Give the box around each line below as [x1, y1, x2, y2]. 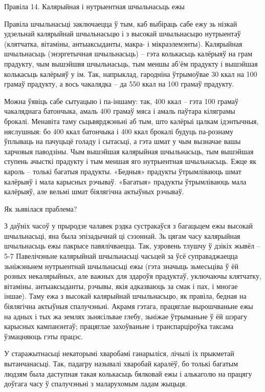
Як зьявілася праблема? [4, 203, 77, 214]
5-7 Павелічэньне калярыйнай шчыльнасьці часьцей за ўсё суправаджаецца [4, 251, 238, 261]
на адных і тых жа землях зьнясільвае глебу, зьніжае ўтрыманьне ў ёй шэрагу [4, 311, 248, 321]
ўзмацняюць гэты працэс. [4, 331, 83, 341]
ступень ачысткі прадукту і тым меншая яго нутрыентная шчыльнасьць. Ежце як [4, 156, 256, 167]
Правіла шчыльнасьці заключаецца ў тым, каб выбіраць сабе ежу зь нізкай [4, 18, 237, 29]
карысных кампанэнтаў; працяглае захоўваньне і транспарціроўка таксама [4, 321, 234, 332]
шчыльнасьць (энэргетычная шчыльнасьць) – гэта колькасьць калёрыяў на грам [4, 48, 253, 59]
